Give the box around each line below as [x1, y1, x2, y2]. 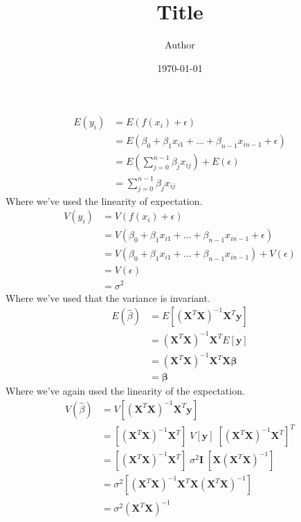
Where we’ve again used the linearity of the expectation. [6, 384, 245, 398]
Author [165, 37, 195, 52]
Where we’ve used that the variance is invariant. [6, 290, 210, 305]
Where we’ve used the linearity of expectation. [6, 193, 203, 208]
